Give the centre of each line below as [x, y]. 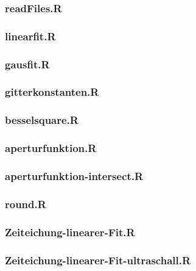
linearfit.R [30, 36]
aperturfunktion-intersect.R [74, 175]
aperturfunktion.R [51, 148]
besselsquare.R [42, 120]
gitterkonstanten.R [52, 92]
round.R [26, 204]
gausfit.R [27, 64]
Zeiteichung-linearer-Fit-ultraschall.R [98, 260]
